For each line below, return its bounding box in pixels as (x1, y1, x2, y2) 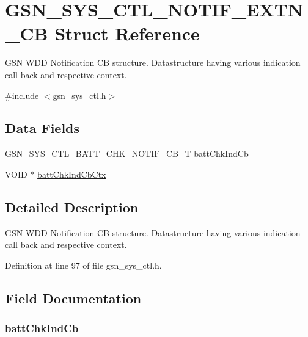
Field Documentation (5, 288, 142, 307)
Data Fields (5, 118, 80, 137)
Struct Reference (54, 21, 200, 46)
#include (5, 89, 39, 101)
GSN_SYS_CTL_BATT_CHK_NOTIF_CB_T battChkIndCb (5, 147, 249, 160)
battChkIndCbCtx (37, 167, 106, 180)
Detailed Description (5, 197, 139, 216)
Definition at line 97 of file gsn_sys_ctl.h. (5, 258, 162, 271)
